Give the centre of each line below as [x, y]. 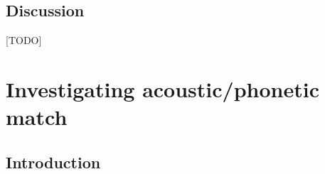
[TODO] [24, 40]
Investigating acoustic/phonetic [162, 88]
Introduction [53, 162]
